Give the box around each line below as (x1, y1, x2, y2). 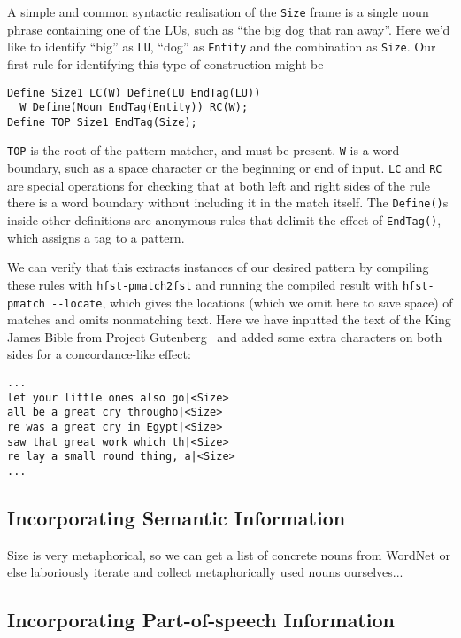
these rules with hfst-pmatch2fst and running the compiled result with (7, 275, 399, 293)
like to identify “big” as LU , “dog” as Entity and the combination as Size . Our (7, 37, 436, 56)
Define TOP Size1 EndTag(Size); (7, 115, 197, 128)
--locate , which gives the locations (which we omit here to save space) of (51, 292, 453, 311)
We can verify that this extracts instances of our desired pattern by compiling (7, 258, 429, 276)
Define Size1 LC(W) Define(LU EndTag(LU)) (7, 86, 261, 99)
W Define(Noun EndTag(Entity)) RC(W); (19, 101, 249, 114)
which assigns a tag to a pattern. (7, 228, 185, 246)
